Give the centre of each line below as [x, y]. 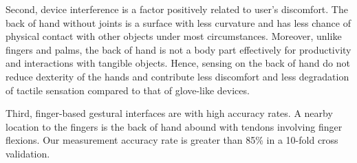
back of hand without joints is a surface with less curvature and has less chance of [178, 22]
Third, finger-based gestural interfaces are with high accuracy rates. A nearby [169, 113]
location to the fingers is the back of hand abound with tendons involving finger [174, 126]
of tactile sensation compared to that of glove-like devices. [128, 90]
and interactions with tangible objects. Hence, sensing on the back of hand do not [178, 63]
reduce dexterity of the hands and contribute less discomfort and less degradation [177, 76]
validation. [28, 153]
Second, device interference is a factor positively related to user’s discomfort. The [177, 9]
